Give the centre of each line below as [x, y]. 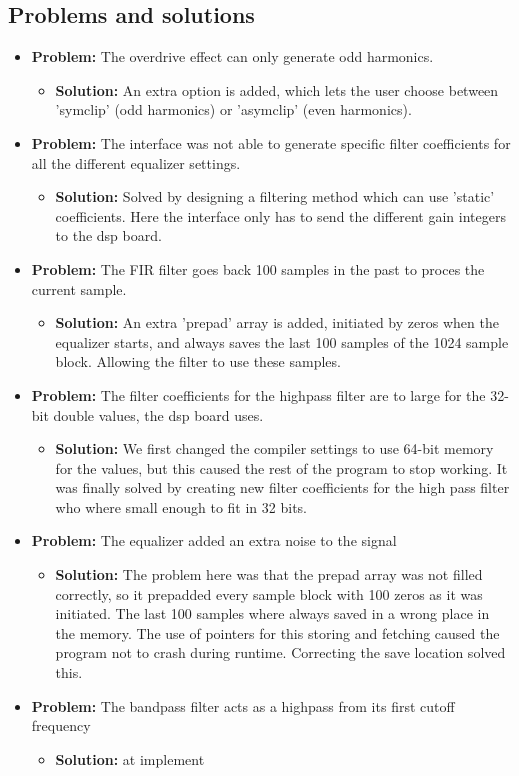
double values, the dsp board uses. [158, 414]
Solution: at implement [130, 758]
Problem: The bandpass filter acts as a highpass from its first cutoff [243, 705]
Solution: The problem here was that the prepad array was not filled [269, 574]
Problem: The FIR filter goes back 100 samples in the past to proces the [258, 268]
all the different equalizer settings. [136, 162]
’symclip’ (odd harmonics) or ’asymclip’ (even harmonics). [233, 109]
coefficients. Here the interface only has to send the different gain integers [280, 215]
